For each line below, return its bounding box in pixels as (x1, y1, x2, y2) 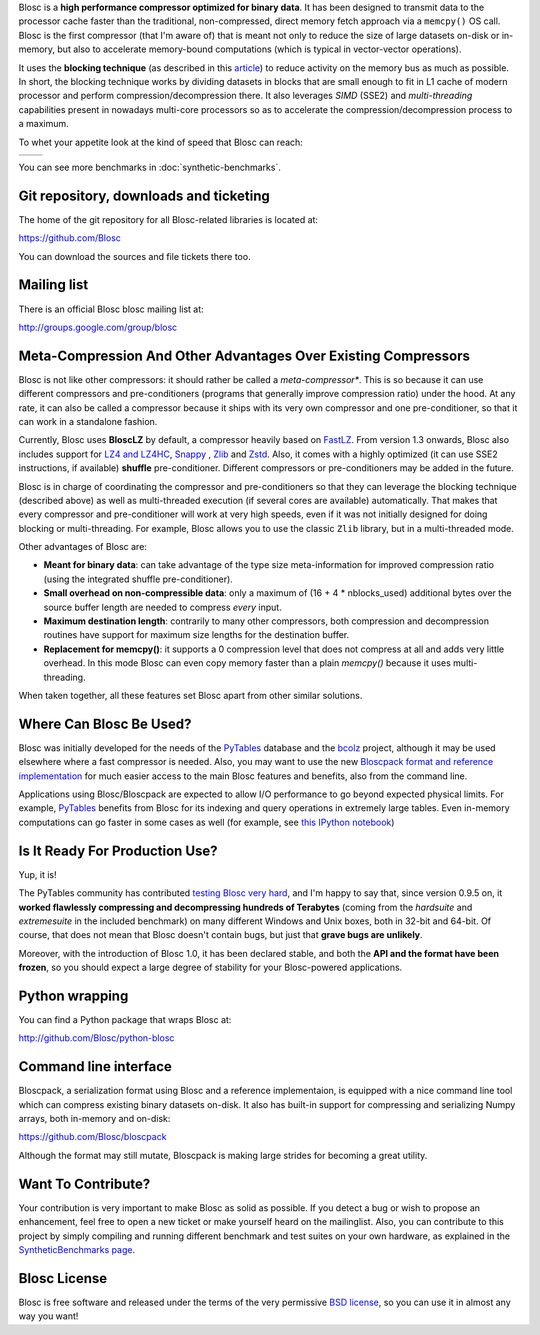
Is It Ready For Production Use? (18, 842, 219, 859)
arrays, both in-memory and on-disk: (18, 1113, 171, 1125)
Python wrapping (18, 987, 129, 1004)
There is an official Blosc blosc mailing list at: (18, 303, 204, 315)
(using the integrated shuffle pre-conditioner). (43, 573, 234, 585)
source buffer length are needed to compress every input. (43, 601, 282, 613)
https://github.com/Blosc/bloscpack (18, 1131, 167, 1143)
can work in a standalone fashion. (18, 415, 158, 427)
